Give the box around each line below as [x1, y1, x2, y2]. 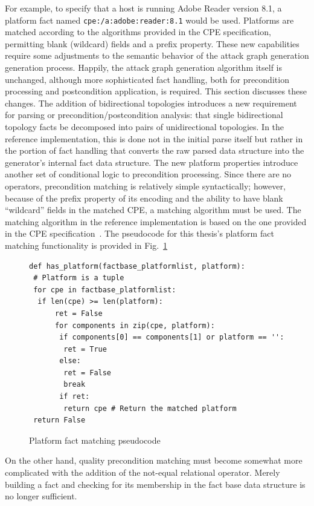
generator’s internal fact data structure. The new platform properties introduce [5, 156, 298, 168]
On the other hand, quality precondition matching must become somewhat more [5, 454, 303, 467]
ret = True [63, 344, 107, 353]
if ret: [59, 392, 90, 401]
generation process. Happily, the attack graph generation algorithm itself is [5, 61, 283, 74]
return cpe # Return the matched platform [63, 404, 237, 413]
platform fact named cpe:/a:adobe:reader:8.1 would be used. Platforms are [5, 13, 294, 26]
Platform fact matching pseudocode [29, 433, 161, 446]
